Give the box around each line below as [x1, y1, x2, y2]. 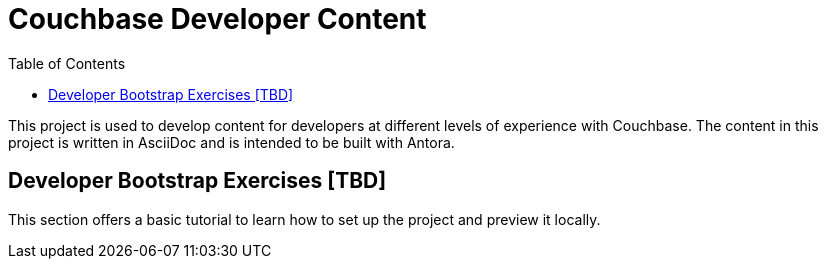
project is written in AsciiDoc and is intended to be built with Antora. [8, 133, 455, 151]
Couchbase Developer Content [8, 2, 427, 36]
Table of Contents [8, 54, 126, 72]
